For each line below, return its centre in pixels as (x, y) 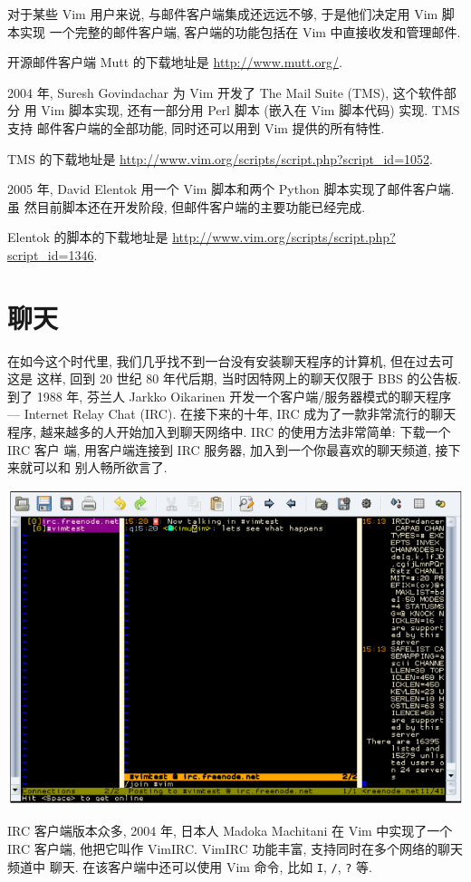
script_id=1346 (51, 254)
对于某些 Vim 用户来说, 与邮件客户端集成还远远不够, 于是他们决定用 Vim (223, 14)
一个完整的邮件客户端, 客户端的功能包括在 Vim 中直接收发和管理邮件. (255, 31)
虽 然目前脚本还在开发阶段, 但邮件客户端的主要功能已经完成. (187, 206)
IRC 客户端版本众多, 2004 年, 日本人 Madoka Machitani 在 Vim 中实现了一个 (230, 831)
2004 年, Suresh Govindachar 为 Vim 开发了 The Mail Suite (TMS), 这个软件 (226, 92)
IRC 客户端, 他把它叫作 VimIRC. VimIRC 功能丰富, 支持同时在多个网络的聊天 (235, 849)
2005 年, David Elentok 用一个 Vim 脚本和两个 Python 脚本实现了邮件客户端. (231, 189)
